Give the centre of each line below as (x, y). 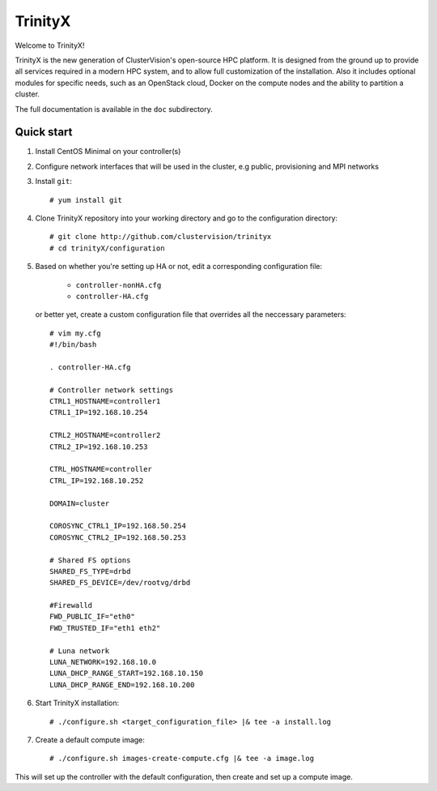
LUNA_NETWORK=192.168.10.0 (103, 662)
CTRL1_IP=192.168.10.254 (99, 413)
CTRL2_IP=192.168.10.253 (99, 447)
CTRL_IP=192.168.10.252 (97, 481)
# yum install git (86, 200)
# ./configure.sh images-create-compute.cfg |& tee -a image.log (182, 759)
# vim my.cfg (75, 333)
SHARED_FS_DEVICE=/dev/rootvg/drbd (120, 583)
